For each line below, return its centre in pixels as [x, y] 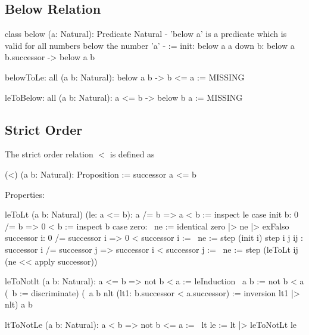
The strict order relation [49, 154]
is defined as [132, 154]
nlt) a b [19, 304]
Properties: [25, 194]
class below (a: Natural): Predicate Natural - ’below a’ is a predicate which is [146, 34]
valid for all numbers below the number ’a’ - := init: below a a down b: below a [150, 45]
